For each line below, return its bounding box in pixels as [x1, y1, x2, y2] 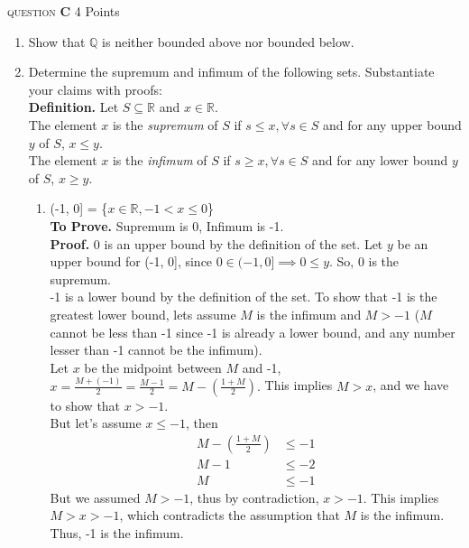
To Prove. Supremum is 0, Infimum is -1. [50, 216, 284, 235]
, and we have [372, 376, 449, 395]
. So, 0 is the [329, 252, 400, 271]
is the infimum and [256, 304, 362, 323]
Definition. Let [28, 98, 119, 116]
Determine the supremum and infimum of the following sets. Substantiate [28, 62, 435, 81]
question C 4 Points [7, 2, 120, 20]
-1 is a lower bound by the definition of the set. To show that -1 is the [50, 287, 437, 306]
